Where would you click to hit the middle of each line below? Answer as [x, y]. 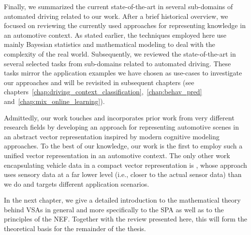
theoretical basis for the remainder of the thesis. [75, 228]
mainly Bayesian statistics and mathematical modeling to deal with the [110, 44]
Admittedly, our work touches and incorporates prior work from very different [119, 117]
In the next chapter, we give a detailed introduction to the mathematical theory [122, 200]
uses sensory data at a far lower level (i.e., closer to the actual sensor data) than [123, 174]
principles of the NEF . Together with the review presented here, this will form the [125, 219]
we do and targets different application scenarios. [77, 184]
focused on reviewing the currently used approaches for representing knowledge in [125, 25]
